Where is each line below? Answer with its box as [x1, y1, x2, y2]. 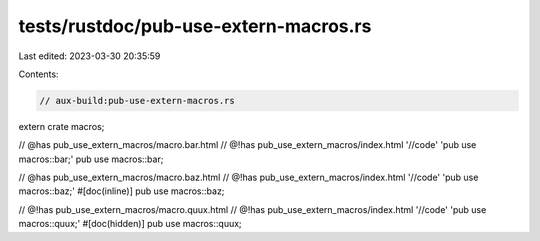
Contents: [18, 68, 59, 80]
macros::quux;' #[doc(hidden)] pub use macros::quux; [18, 218, 242, 230]
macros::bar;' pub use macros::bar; [18, 153, 164, 165]
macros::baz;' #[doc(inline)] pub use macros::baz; [18, 185, 225, 197]
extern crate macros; [18, 120, 105, 132]
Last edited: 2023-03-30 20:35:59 [18, 50, 161, 62]
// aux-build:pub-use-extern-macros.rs [39, 95, 235, 106]
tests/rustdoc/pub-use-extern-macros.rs [18, 15, 372, 37]
